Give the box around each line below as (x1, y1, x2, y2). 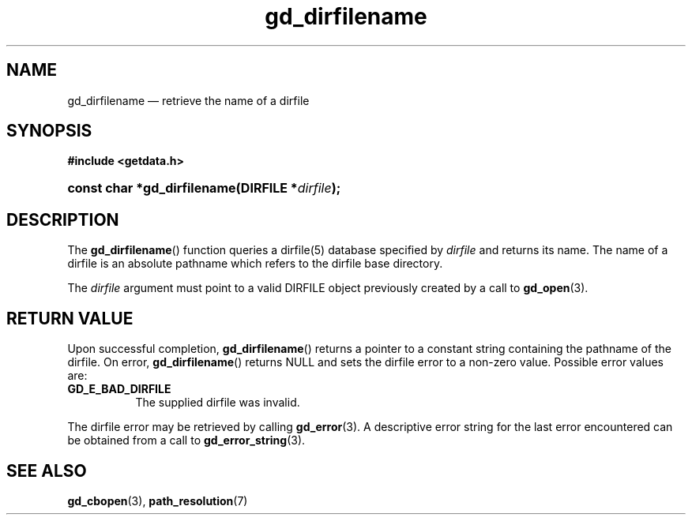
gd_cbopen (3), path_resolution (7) (67, 493, 248, 508)
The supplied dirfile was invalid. (135, 395, 300, 410)
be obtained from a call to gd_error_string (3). (67, 433, 306, 448)
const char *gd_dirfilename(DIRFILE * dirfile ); (67, 180, 341, 197)
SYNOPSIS (6, 121, 92, 141)
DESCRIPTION (6, 209, 119, 230)
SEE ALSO (6, 460, 87, 481)
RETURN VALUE (6, 308, 134, 328)
